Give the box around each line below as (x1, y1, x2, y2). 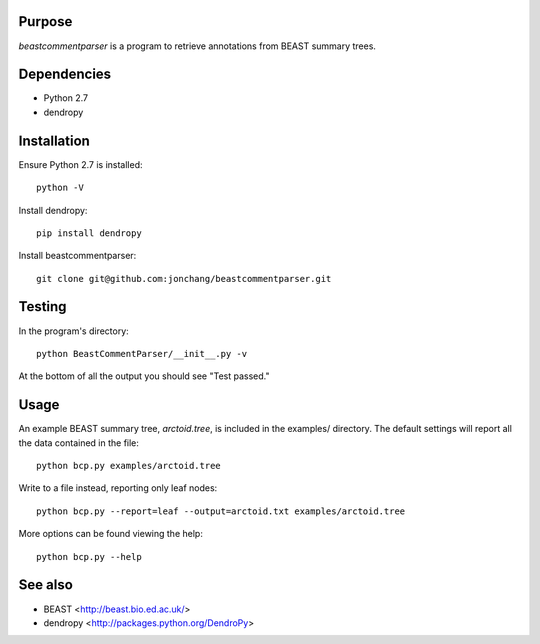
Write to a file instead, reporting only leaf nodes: (18, 482, 218, 494)
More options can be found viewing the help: (18, 528, 204, 540)
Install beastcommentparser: (18, 250, 137, 262)
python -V (36, 182, 84, 194)
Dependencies (18, 66, 112, 83)
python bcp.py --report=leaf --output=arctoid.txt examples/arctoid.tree (36, 505, 406, 517)
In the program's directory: (18, 325, 129, 337)
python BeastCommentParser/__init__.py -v (36, 348, 248, 359)
